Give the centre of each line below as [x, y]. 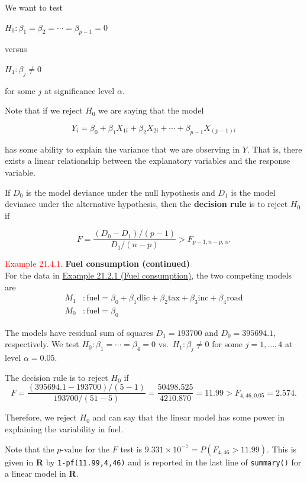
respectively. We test [42, 344]
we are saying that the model [151, 110]
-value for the [85, 449]
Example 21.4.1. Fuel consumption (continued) [98, 263]
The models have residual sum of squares [79, 332]
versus [16, 49]
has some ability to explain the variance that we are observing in [122, 149]
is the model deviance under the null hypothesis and [120, 192]
